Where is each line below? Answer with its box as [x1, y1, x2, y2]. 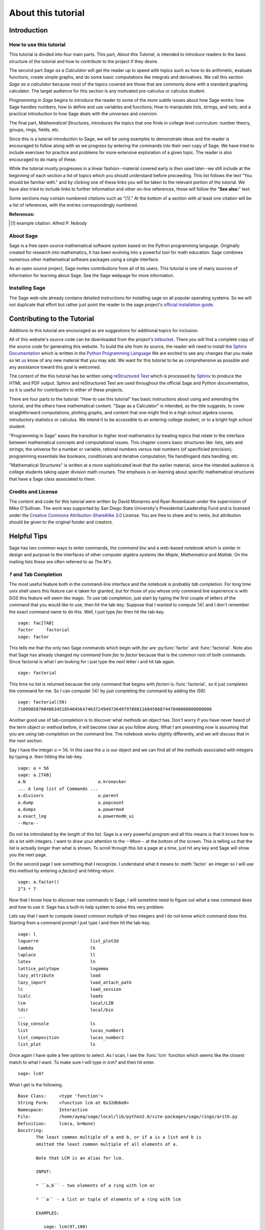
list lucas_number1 [18, 1028, 124, 1033]
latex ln [18, 959, 96, 964]
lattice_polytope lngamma [18, 966, 109, 971]
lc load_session [18, 986, 122, 992]
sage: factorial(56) [18, 699, 67, 705]
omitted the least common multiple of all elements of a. [36, 1141, 179, 1147]
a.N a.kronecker [18, 779, 127, 785]
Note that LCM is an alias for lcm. [36, 1155, 124, 1161]
